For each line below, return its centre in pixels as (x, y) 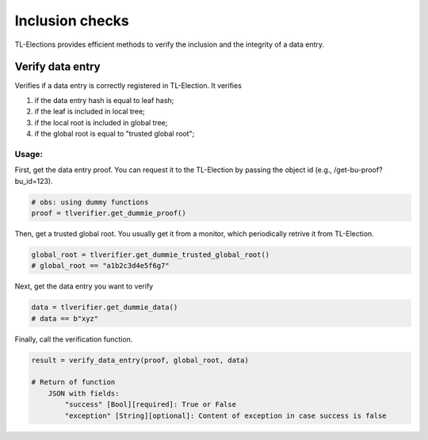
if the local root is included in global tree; (101, 122)
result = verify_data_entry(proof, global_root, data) (140, 360)
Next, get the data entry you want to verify (84, 286)
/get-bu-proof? (359, 170)
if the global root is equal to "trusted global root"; (115, 134)
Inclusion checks (72, 21)
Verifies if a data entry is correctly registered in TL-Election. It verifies (128, 86)
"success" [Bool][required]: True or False (151, 405)
